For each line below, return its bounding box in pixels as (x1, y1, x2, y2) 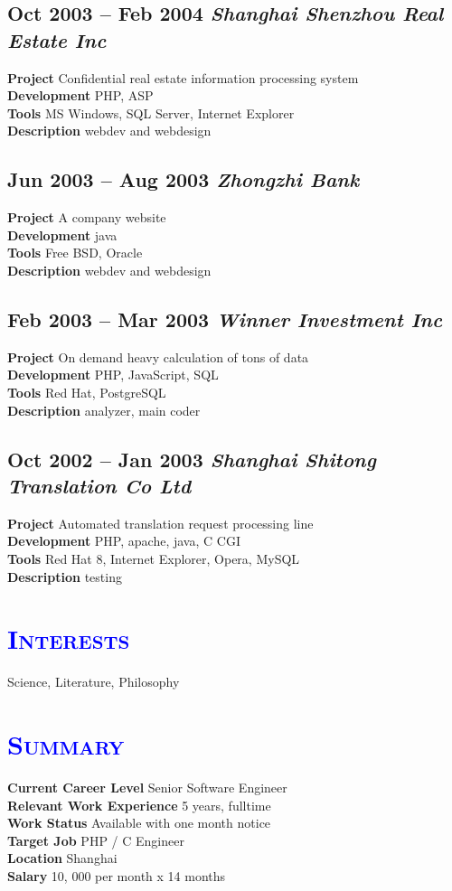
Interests (7, 620, 130, 657)
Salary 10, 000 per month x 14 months (7, 866, 226, 885)
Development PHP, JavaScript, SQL (7, 365, 219, 384)
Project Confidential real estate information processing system (7, 68, 359, 87)
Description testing (7, 567, 122, 586)
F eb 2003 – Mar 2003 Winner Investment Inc (7, 305, 443, 333)
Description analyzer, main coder (7, 400, 201, 419)
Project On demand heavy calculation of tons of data (7, 347, 309, 366)
